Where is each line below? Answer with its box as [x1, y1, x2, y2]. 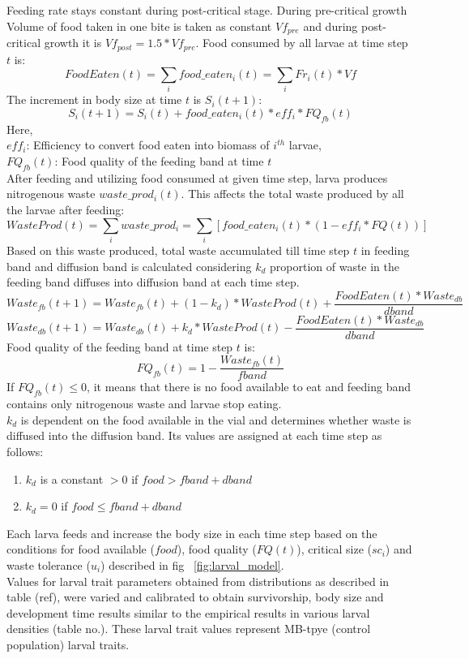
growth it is [44, 34, 102, 51]
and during [303, 17, 358, 34]
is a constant [40, 470, 104, 487]
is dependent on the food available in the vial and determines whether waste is [20, 411, 411, 428]
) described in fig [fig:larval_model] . [100, 557, 284, 574]
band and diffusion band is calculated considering [6, 257, 252, 274]
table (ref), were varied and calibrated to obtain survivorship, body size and [6, 588, 384, 605]
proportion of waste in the [270, 257, 400, 274]
